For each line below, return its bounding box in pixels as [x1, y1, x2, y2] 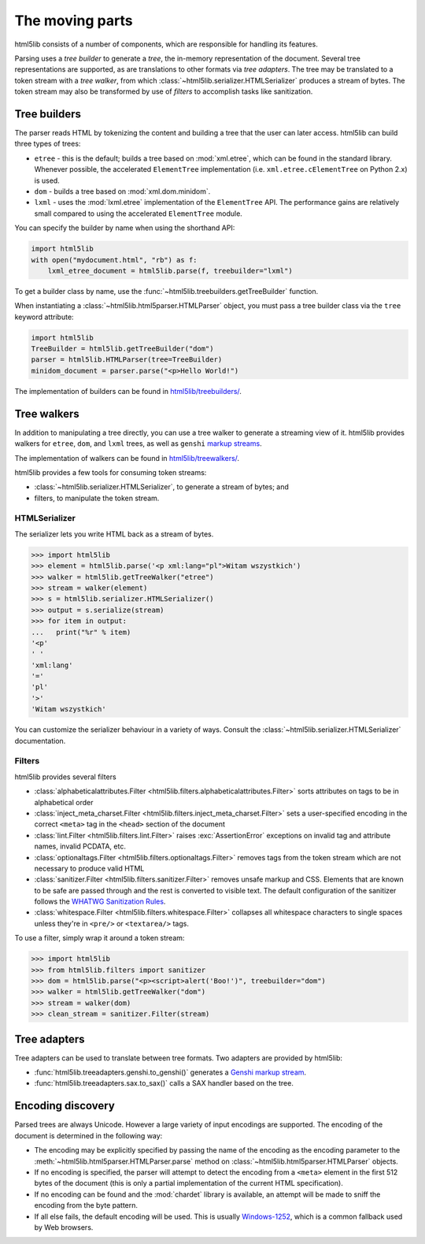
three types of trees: [14, 139, 81, 149]
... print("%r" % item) [31, 627, 131, 637]
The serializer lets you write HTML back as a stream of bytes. [14, 529, 214, 539]
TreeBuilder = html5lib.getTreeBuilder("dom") [31, 344, 214, 354]
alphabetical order [34, 797, 94, 807]
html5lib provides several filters [14, 772, 117, 782]
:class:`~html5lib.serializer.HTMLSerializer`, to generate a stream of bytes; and [34, 482, 289, 492]
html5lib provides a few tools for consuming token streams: [14, 467, 207, 477]
